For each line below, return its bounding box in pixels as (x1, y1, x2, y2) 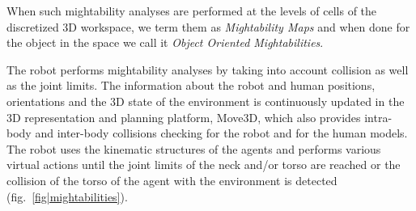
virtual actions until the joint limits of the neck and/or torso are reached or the (6, 156, 401, 173)
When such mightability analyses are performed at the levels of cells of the (6, 2, 377, 19)
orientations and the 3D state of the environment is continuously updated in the (6, 92, 405, 109)
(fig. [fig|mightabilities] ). (6, 188, 128, 205)
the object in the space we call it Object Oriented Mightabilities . (6, 34, 324, 51)
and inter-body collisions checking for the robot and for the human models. (35, 124, 408, 141)
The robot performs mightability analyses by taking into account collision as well (6, 61, 409, 78)
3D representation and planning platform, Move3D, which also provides (6, 108, 361, 125)
